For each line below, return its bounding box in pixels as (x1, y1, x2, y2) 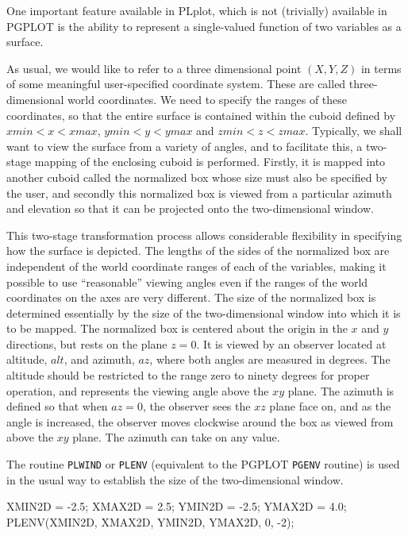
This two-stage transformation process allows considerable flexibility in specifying (6, 226, 402, 243)
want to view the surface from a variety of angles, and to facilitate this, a (6, 137, 363, 154)
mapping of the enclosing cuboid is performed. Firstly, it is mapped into (34, 153, 386, 170)
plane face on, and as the (269, 398, 391, 415)
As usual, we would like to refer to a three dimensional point (6, 60, 302, 76)
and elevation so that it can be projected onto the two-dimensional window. (6, 200, 374, 217)
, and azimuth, (64, 351, 135, 368)
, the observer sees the (142, 398, 251, 415)
